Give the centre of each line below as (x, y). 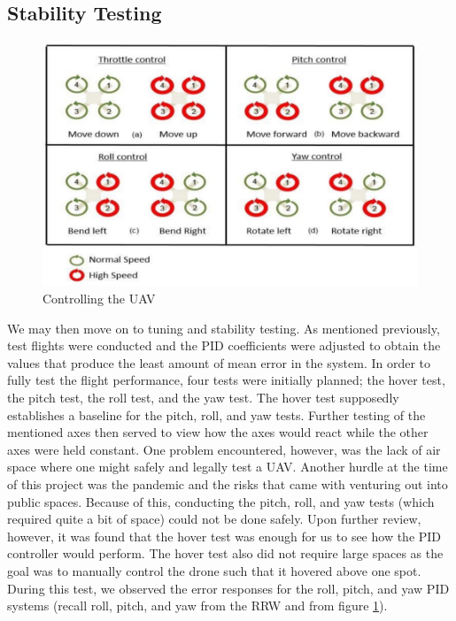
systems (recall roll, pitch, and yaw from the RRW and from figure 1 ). (197, 606)
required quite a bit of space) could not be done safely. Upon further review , (214, 519)
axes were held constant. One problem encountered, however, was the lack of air (224, 449)
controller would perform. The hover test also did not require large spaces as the (225, 553)
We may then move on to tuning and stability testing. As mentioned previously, (224, 328)
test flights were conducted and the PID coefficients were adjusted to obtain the (224, 345)
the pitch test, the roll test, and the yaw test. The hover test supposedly (203, 398)
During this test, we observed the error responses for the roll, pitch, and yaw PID (228, 588)
